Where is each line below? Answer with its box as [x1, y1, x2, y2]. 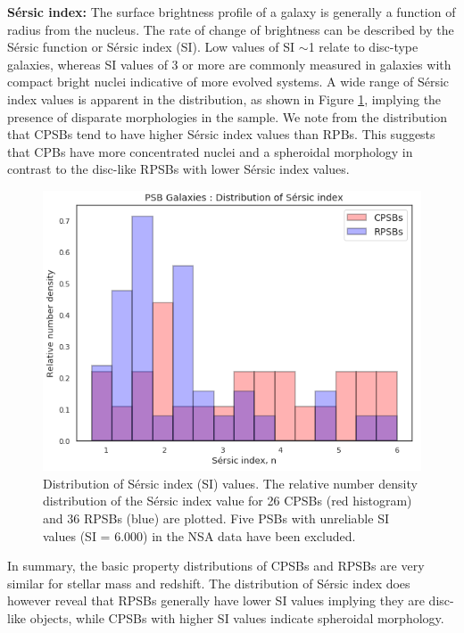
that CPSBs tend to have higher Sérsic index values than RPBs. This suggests [7, 125, 435, 144]
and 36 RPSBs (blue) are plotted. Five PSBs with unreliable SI [43, 508, 389, 527]
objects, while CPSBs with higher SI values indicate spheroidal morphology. [29, 608, 444, 627]
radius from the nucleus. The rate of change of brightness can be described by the [7, 20, 454, 38]
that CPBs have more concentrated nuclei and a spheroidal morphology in [7, 142, 413, 160]
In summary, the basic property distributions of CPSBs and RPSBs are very [7, 556, 425, 575]
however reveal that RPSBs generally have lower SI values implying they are [7, 591, 425, 610]
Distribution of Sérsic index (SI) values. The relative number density [43, 473, 418, 492]
